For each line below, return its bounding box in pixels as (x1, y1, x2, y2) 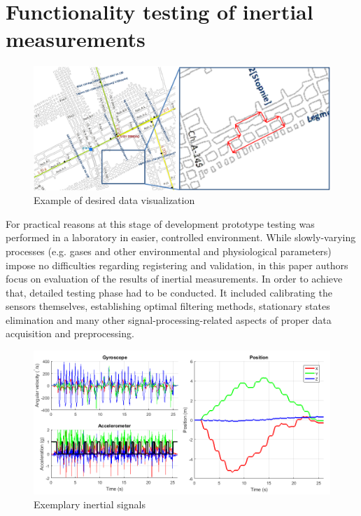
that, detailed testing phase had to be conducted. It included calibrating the (6, 285, 332, 299)
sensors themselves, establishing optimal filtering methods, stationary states (6, 299, 330, 313)
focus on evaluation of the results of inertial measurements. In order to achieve (6, 271, 343, 286)
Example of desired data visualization (34, 193, 195, 208)
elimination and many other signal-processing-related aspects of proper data (6, 312, 332, 327)
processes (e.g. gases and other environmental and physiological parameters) (6, 243, 332, 258)
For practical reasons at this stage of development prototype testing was (6, 216, 315, 231)
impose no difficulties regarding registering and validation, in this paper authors (6, 257, 348, 272)
